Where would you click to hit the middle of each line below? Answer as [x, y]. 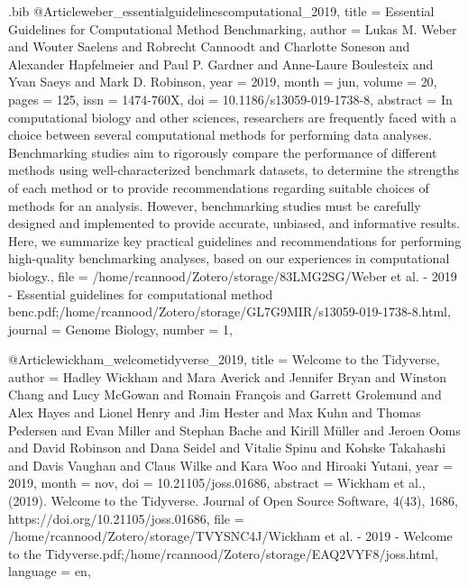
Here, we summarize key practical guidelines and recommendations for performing [235, 240]
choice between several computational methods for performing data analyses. [220, 135]
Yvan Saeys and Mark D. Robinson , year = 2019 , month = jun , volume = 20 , [223, 82]
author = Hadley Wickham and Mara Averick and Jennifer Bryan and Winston [228, 376]
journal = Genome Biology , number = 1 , [120, 329]
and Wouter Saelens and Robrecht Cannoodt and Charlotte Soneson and [209, 46]
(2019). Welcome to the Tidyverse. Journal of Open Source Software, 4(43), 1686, [233, 501]
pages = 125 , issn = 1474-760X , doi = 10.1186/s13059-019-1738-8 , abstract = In [230, 99]
